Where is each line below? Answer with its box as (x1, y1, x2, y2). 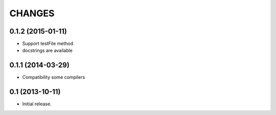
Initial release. (22, 101, 52, 107)
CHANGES (9, 8, 55, 19)
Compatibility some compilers (22, 74, 85, 80)
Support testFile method (22, 41, 74, 47)
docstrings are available (22, 47, 73, 53)
